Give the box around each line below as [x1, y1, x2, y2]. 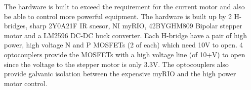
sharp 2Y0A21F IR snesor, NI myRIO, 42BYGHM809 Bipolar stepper [30, 21, 243, 31]
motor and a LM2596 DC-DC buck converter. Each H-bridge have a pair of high [4, 30, 247, 40]
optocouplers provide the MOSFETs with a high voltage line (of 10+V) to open [4, 49, 245, 59]
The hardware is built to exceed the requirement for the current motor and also [4, 1, 245, 11]
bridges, [4, 21, 28, 31]
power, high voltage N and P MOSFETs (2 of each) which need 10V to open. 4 [4, 40, 243, 50]
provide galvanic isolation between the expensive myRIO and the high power [4, 68, 236, 79]
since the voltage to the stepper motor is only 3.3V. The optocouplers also [4, 59, 229, 69]
